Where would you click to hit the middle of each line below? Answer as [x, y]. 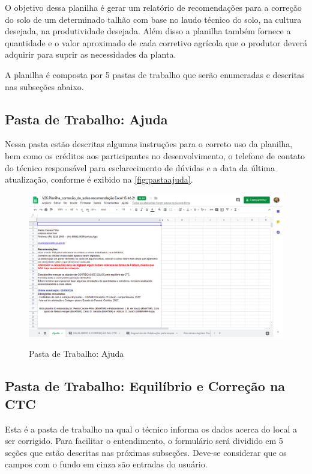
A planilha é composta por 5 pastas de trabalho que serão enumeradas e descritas [155, 74]
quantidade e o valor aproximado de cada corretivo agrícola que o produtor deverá [156, 42]
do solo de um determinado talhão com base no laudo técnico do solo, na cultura [153, 19]
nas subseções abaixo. [44, 86]
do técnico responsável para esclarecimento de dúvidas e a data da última [140, 167]
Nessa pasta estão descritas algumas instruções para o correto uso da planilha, [149, 144]
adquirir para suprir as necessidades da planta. [91, 54]
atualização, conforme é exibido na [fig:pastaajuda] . [99, 179]
